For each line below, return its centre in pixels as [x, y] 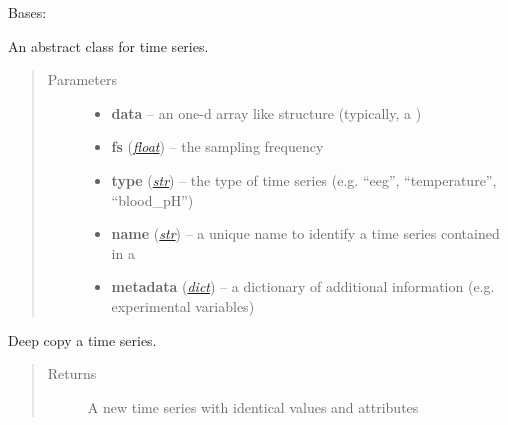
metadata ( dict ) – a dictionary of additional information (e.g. [303, 286]
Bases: [27, 12]
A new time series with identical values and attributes [253, 406]
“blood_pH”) [152, 199]
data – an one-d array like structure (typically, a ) [266, 112]
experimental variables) [183, 305]
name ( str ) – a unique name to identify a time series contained [305, 233]
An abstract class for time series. [108, 45]
